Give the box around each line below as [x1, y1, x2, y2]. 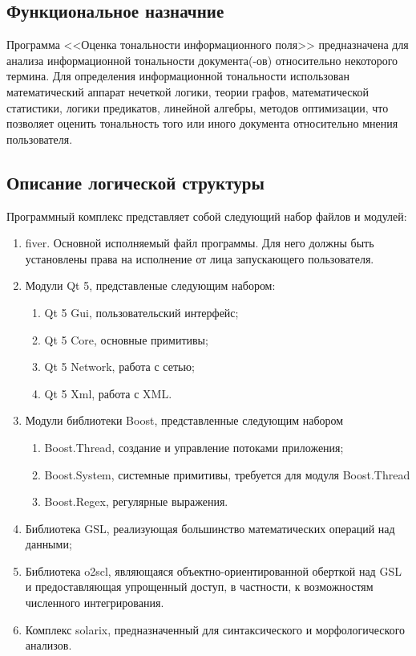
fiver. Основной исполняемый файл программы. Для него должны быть [25, 234, 374, 251]
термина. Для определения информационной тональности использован [6, 67, 349, 84]
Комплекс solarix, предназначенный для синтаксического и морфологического [25, 621, 406, 638]
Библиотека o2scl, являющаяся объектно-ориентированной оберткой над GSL [25, 562, 402, 579]
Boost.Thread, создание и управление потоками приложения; [44, 438, 344, 455]
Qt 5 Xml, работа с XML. [44, 385, 172, 401]
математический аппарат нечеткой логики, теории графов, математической [6, 83, 370, 100]
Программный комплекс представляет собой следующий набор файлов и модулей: [6, 207, 407, 224]
